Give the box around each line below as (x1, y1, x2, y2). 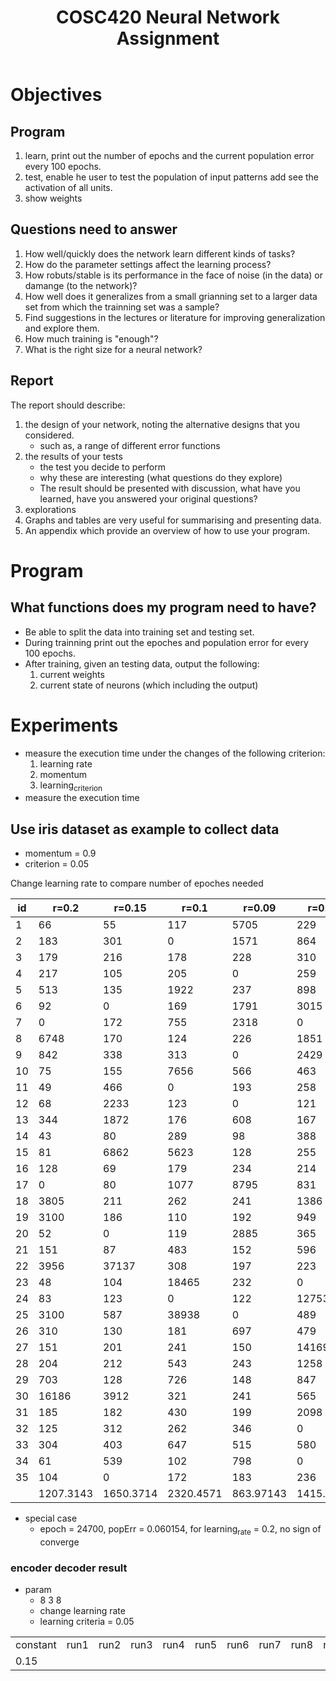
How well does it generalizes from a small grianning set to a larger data (24, 290, 318, 302)
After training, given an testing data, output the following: (24, 657, 260, 670)
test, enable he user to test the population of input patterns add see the (24, 171, 320, 183)
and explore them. (24, 322, 100, 334)
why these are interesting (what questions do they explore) (39, 471, 283, 483)
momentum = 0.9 (24, 847, 97, 860)
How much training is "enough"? (24, 332, 159, 345)
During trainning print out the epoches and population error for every (24, 636, 309, 648)
